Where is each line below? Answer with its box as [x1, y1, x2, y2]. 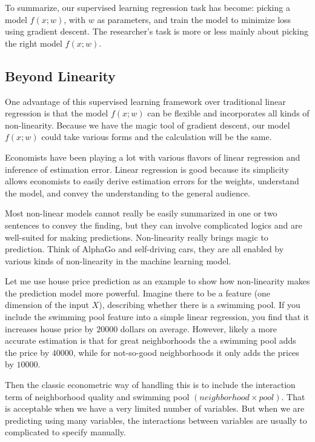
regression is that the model [5, 107, 108, 119]
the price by [5, 346, 50, 358]
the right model [5, 36, 62, 49]
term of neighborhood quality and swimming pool [5, 390, 190, 403]
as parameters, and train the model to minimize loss [97, 13, 291, 25]
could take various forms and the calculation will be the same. [41, 130, 272, 143]
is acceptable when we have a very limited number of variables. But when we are [5, 402, 305, 415]
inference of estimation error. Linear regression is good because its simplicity [5, 162, 289, 175]
